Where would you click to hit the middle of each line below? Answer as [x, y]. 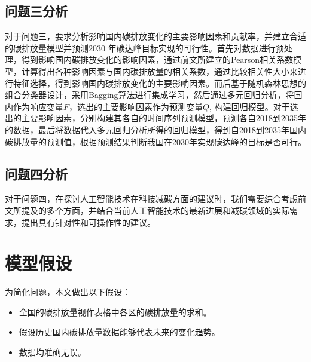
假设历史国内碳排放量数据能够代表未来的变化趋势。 [119, 332]
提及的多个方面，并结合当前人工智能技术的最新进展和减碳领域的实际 [155, 210]
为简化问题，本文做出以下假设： [68, 292]
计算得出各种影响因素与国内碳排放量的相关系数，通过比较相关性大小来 [159, 71]
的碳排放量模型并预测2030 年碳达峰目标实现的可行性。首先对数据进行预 [144, 47]
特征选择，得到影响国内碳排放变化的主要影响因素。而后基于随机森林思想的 [159, 83]
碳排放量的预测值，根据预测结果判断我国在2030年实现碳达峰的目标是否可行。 [155, 141]
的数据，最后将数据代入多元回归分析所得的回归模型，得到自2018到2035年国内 [155, 129]
